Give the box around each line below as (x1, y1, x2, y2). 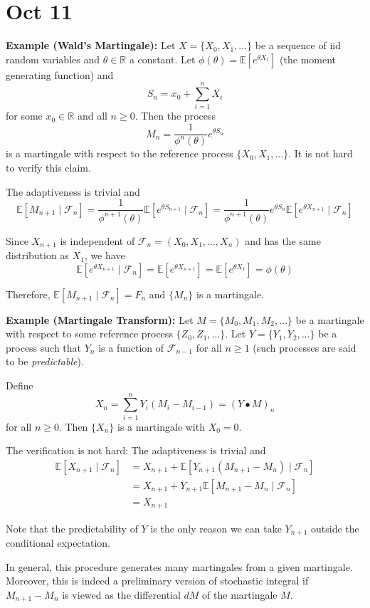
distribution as (6, 248, 69, 263)
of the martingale (202, 587, 277, 602)
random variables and (6, 51, 100, 66)
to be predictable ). (6, 354, 84, 369)
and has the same (245, 233, 321, 248)
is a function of (98, 340, 164, 355)
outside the (311, 520, 359, 535)
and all (77, 108, 107, 123)
